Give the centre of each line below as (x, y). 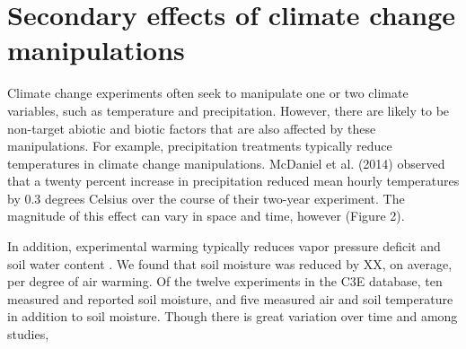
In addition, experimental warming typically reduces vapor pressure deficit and (224, 246)
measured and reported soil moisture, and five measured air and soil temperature (230, 298)
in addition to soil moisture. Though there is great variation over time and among (233, 316)
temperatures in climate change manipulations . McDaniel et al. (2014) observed (226, 163)
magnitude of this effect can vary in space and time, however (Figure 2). (206, 216)
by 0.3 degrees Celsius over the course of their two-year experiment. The (206, 198)
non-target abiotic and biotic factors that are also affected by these (192, 128)
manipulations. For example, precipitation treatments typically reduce (200, 146)
